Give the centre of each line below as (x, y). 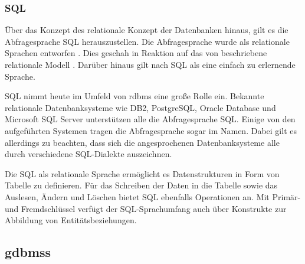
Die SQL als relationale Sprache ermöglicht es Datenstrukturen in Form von (142, 173)
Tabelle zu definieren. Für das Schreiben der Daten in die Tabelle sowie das (141, 185)
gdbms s (28, 252)
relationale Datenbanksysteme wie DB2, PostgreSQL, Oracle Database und (140, 107)
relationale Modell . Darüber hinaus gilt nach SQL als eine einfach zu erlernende (150, 64)
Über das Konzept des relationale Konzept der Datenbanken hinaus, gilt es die (147, 30)
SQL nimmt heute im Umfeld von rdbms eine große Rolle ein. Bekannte (135, 96)
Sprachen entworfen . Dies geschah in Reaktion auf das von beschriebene (136, 53)
